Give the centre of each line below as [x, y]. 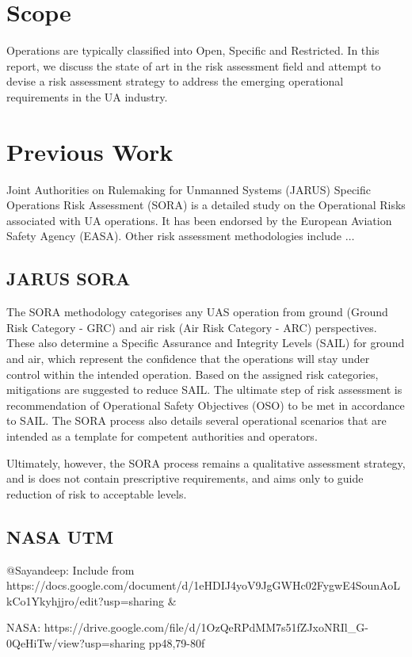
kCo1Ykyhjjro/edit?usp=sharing [86, 600]
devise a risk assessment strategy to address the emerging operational [175, 81]
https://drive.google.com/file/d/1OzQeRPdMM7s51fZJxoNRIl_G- [206, 627]
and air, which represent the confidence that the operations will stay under [188, 358]
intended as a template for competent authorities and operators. [162, 435]
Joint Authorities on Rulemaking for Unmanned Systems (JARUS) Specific [189, 189]
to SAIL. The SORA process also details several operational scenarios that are [196, 420]
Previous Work [90, 151]
